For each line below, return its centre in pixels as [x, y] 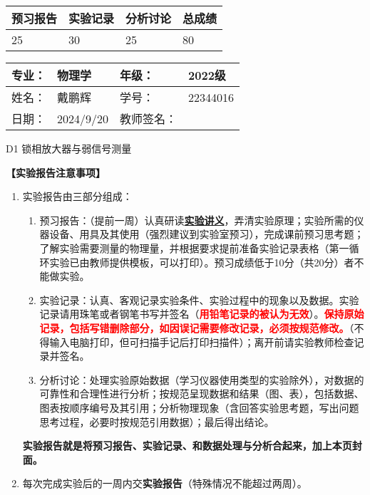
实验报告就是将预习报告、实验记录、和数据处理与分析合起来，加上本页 [187, 445]
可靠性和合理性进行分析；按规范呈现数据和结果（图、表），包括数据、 [202, 394]
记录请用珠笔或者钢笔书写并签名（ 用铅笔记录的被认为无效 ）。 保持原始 [202, 314]
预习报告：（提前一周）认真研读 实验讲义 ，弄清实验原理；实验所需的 [197, 220]
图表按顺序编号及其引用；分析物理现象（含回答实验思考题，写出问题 [199, 407]
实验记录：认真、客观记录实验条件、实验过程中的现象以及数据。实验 [199, 299]
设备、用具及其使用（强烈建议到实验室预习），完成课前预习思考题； [207, 234]
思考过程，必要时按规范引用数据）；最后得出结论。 [157, 421]
